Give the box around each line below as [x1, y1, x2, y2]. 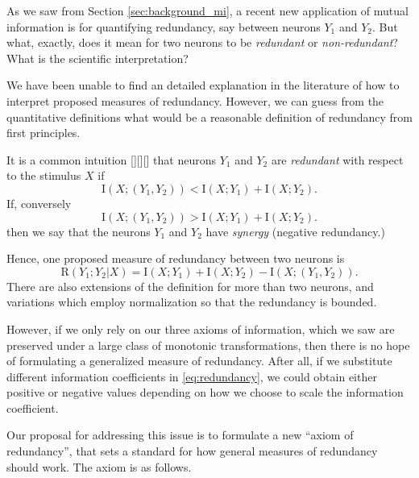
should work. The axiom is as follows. [6, 458, 192, 475]
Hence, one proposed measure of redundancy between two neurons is [6, 250, 345, 267]
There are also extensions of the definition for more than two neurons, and [6, 277, 374, 294]
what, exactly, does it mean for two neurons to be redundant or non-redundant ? [6, 34, 398, 51]
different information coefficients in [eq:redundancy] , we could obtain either [6, 368, 377, 384]
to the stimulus [6, 167, 81, 184]
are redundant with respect [271, 151, 404, 168]
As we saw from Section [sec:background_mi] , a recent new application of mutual [6, 2, 409, 19]
